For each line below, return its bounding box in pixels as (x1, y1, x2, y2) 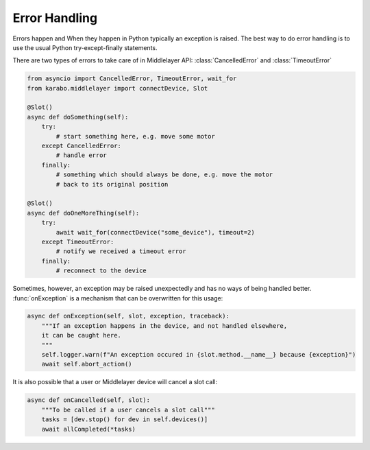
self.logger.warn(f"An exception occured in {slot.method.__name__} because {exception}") (41, 351, 356, 359)
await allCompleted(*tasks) (41, 425, 136, 433)
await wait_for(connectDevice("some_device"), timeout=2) (56, 228, 255, 236)
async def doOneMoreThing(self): (27, 209, 140, 217)
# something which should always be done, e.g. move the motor (56, 171, 273, 178)
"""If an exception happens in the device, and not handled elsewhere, (41, 322, 288, 329)
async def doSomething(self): (27, 113, 129, 121)
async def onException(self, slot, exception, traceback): (27, 312, 230, 320)
